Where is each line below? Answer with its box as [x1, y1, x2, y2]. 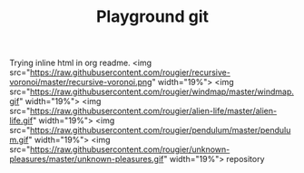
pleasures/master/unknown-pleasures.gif [9, 154, 164, 165]
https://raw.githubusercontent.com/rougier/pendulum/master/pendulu [30, 125, 291, 136]
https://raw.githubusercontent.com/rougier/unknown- [30, 144, 230, 155]
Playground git [95, 6, 210, 27]
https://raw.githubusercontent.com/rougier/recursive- [30, 67, 231, 78]
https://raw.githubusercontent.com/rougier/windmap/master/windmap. [30, 86, 295, 97]
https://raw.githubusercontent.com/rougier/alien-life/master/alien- [30, 106, 278, 117]
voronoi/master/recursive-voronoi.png [9, 77, 152, 88]
